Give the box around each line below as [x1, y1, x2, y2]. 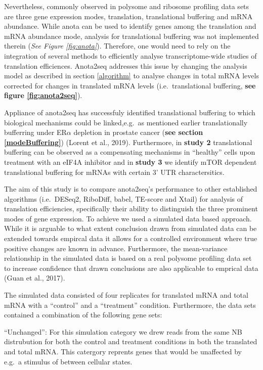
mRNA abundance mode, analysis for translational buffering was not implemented [4, 30, 259, 41]
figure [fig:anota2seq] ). [4, 90, 82, 101]
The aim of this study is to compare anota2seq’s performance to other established [4, 183, 257, 194]
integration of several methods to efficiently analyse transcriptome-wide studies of [4, 50, 257, 61]
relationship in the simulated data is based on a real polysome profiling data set [4, 253, 252, 263]
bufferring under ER [4, 127, 67, 137]
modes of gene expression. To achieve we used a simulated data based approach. [4, 213, 252, 223]
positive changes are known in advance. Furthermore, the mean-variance [4, 243, 228, 253]
